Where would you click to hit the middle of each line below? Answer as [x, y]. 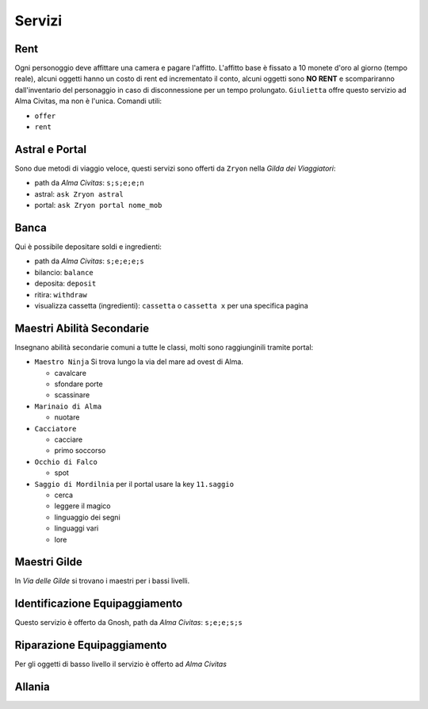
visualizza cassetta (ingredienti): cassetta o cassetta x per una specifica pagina [171, 305]
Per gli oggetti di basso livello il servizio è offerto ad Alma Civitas [121, 664]
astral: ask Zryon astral [79, 194]
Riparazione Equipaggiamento [91, 645]
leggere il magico [82, 506]
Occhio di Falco [66, 462]
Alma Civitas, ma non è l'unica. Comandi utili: [88, 101]
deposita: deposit [65, 284]
